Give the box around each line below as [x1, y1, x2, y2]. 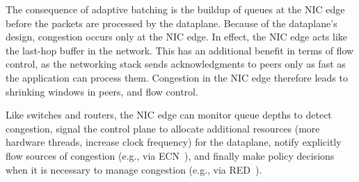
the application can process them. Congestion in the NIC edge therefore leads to [6, 70, 348, 84]
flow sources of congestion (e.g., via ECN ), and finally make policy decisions [6, 148, 335, 162]
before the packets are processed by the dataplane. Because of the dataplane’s [6, 15, 337, 30]
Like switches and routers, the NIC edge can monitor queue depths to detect [6, 107, 332, 122]
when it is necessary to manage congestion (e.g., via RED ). [6, 162, 262, 176]
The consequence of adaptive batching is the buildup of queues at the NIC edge [6, 2, 345, 16]
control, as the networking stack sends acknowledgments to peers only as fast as [6, 56, 346, 71]
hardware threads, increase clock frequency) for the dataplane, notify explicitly [6, 135, 342, 149]
